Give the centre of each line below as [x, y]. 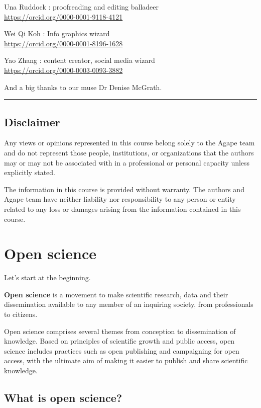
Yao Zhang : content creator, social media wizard [80, 60]
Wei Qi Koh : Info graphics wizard [57, 33]
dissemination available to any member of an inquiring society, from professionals [129, 304]
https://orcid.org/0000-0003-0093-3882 [63, 70]
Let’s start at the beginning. [47, 277]
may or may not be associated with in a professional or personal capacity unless [127, 162]
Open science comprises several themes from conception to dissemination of [120, 331]
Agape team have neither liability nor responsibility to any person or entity [120, 199]
